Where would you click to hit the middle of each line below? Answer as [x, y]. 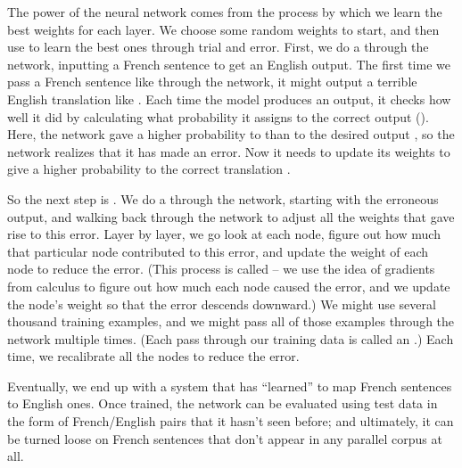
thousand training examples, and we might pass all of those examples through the [231, 321]
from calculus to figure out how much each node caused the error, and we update [229, 286]
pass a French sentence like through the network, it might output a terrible [212, 82]
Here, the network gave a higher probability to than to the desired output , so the [231, 134]
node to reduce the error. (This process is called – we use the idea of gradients [221, 269]
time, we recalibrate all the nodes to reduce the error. [153, 356]
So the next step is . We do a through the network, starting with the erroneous [223, 198]
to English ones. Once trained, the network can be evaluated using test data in [223, 403]
